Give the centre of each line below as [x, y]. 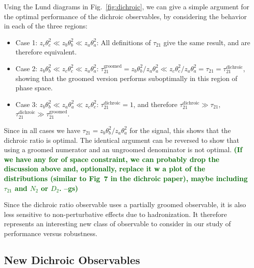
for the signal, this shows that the [180, 130]
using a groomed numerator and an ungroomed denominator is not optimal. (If [123, 149]
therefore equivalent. [46, 52]
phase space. [34, 88]
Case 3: [26, 104]
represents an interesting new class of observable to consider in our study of [117, 224]
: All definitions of [124, 42]
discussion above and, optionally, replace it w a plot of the [105, 169]
